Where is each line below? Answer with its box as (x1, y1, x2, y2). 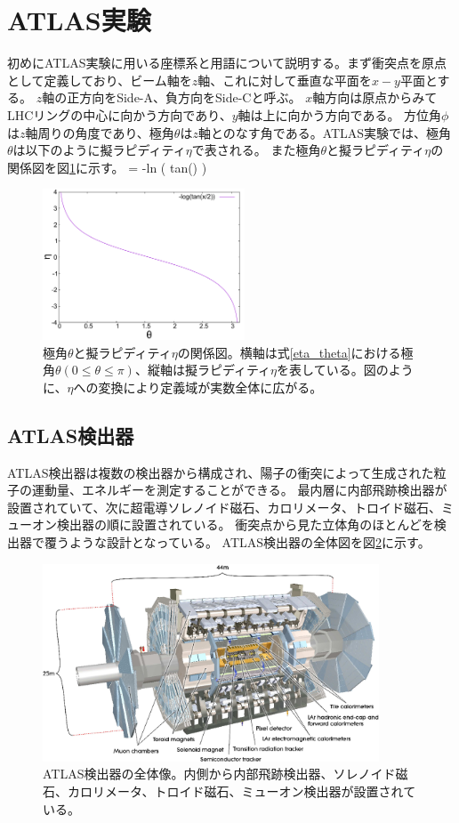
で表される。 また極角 (191, 141, 321, 159)
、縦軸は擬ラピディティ (134, 360, 271, 379)
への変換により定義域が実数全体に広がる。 (73, 377, 323, 396)
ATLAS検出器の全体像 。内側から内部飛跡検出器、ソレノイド (43, 764, 396, 783)
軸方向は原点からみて (312, 88, 438, 107)
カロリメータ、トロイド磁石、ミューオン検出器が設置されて (67, 782, 416, 801)
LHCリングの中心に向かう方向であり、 (7, 105, 232, 124)
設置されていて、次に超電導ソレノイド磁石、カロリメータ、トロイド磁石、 (7, 497, 442, 516)
